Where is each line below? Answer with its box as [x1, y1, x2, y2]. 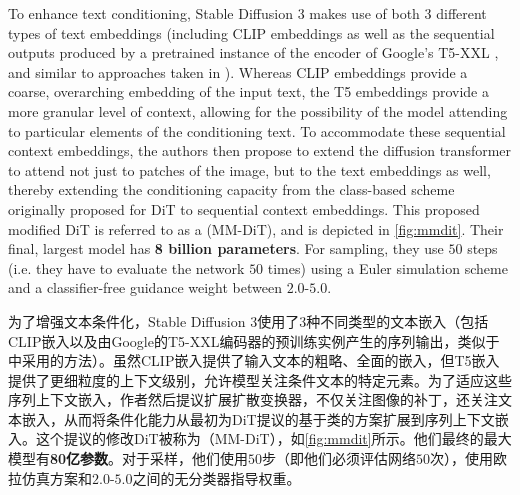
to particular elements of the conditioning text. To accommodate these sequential [8, 120, 506, 141]
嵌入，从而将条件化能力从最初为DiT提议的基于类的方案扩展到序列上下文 [21, 408, 495, 429]
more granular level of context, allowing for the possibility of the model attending [8, 100, 508, 121]
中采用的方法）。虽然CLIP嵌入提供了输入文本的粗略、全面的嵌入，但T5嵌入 [8, 350, 500, 371]
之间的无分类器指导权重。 [132, 467, 301, 488]
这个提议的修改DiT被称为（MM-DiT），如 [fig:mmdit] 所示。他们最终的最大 [35, 428, 512, 449]
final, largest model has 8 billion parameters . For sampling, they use [8, 238, 444, 259]
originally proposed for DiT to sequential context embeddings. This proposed [8, 198, 480, 219]
